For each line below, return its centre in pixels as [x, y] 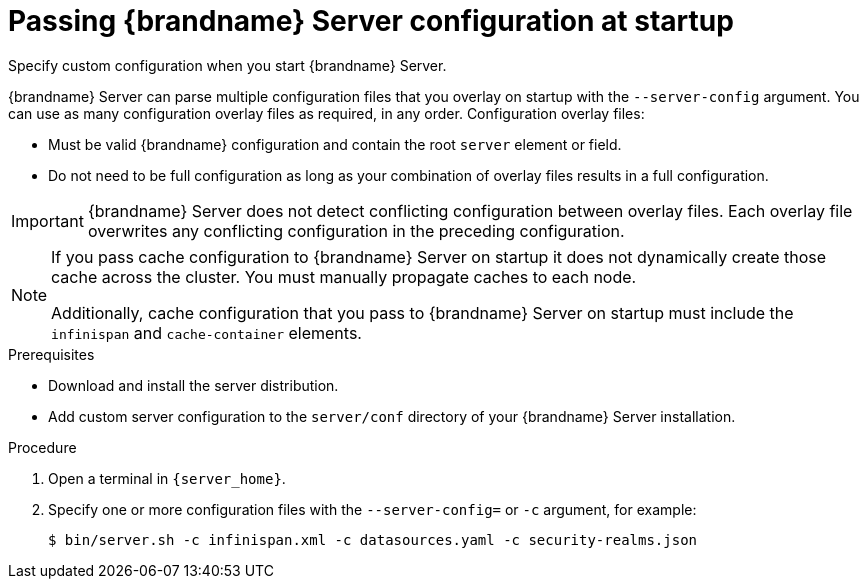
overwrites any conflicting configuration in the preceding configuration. [356, 230]
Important [47, 220]
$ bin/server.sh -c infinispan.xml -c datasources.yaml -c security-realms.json [373, 539]
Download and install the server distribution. [193, 385]
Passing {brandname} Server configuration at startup [371, 21]
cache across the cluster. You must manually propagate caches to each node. [344, 276]
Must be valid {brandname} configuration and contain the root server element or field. [335, 144]
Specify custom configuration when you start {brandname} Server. [227, 65]
